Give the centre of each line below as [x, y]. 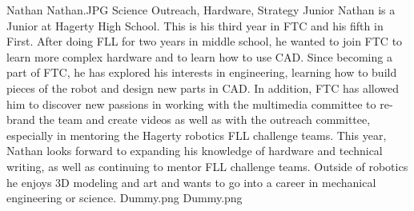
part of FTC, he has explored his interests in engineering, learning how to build [202, 72]
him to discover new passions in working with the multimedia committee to [191, 104]
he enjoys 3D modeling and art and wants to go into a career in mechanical [191, 182]
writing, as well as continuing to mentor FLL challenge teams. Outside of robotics [207, 166]
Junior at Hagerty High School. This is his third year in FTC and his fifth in [195, 25]
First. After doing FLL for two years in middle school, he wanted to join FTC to [205, 41]
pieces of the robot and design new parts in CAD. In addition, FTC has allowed [203, 88]
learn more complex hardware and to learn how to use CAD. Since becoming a [199, 56]
